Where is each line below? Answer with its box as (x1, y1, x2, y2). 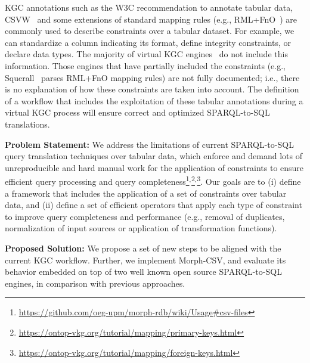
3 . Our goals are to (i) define (197, 173, 301, 187)
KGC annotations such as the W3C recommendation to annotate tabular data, (5, 1, 293, 13)
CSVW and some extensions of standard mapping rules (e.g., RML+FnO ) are (5, 13, 297, 25)
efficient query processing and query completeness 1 (5, 173, 190, 187)
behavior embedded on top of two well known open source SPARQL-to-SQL (5, 265, 282, 278)
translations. (5, 117, 50, 130)
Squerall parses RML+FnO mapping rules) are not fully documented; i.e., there (5, 71, 300, 83)
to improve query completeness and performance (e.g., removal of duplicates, (5, 210, 285, 222)
